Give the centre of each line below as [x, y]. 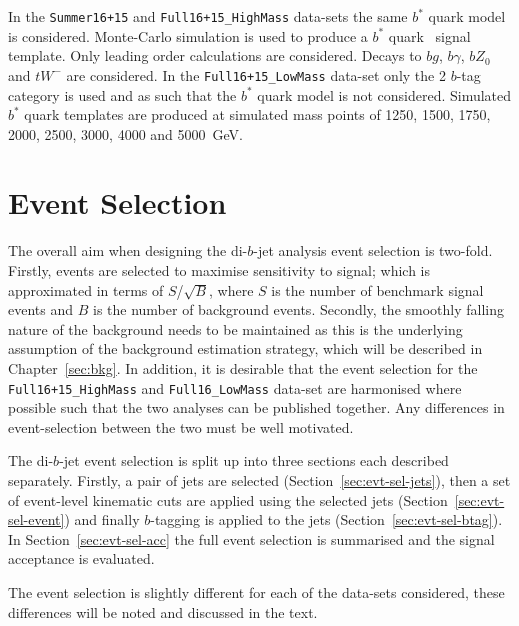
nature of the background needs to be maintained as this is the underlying [235, 328]
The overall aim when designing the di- [128, 250]
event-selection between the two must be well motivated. [181, 426]
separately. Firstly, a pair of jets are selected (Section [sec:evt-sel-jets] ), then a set [259, 480]
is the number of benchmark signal [377, 289]
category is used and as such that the [122, 94]
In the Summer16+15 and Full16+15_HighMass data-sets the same [208, 16]
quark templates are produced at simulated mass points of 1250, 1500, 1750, [257, 114]
